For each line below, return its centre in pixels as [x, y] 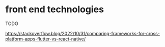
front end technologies [55, 9]
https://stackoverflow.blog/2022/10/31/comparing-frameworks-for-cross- [83, 33]
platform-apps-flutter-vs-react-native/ [45, 39]
